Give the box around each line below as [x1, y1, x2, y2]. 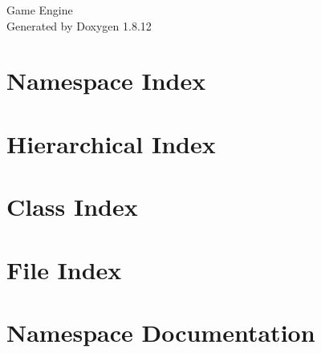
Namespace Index [6, 64, 206, 97]
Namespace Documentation [6, 315, 315, 348]
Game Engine [6, 2, 73, 18]
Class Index [6, 190, 138, 223]
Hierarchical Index [6, 127, 216, 160]
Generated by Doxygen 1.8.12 [6, 17, 152, 34]
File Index [6, 253, 122, 286]
